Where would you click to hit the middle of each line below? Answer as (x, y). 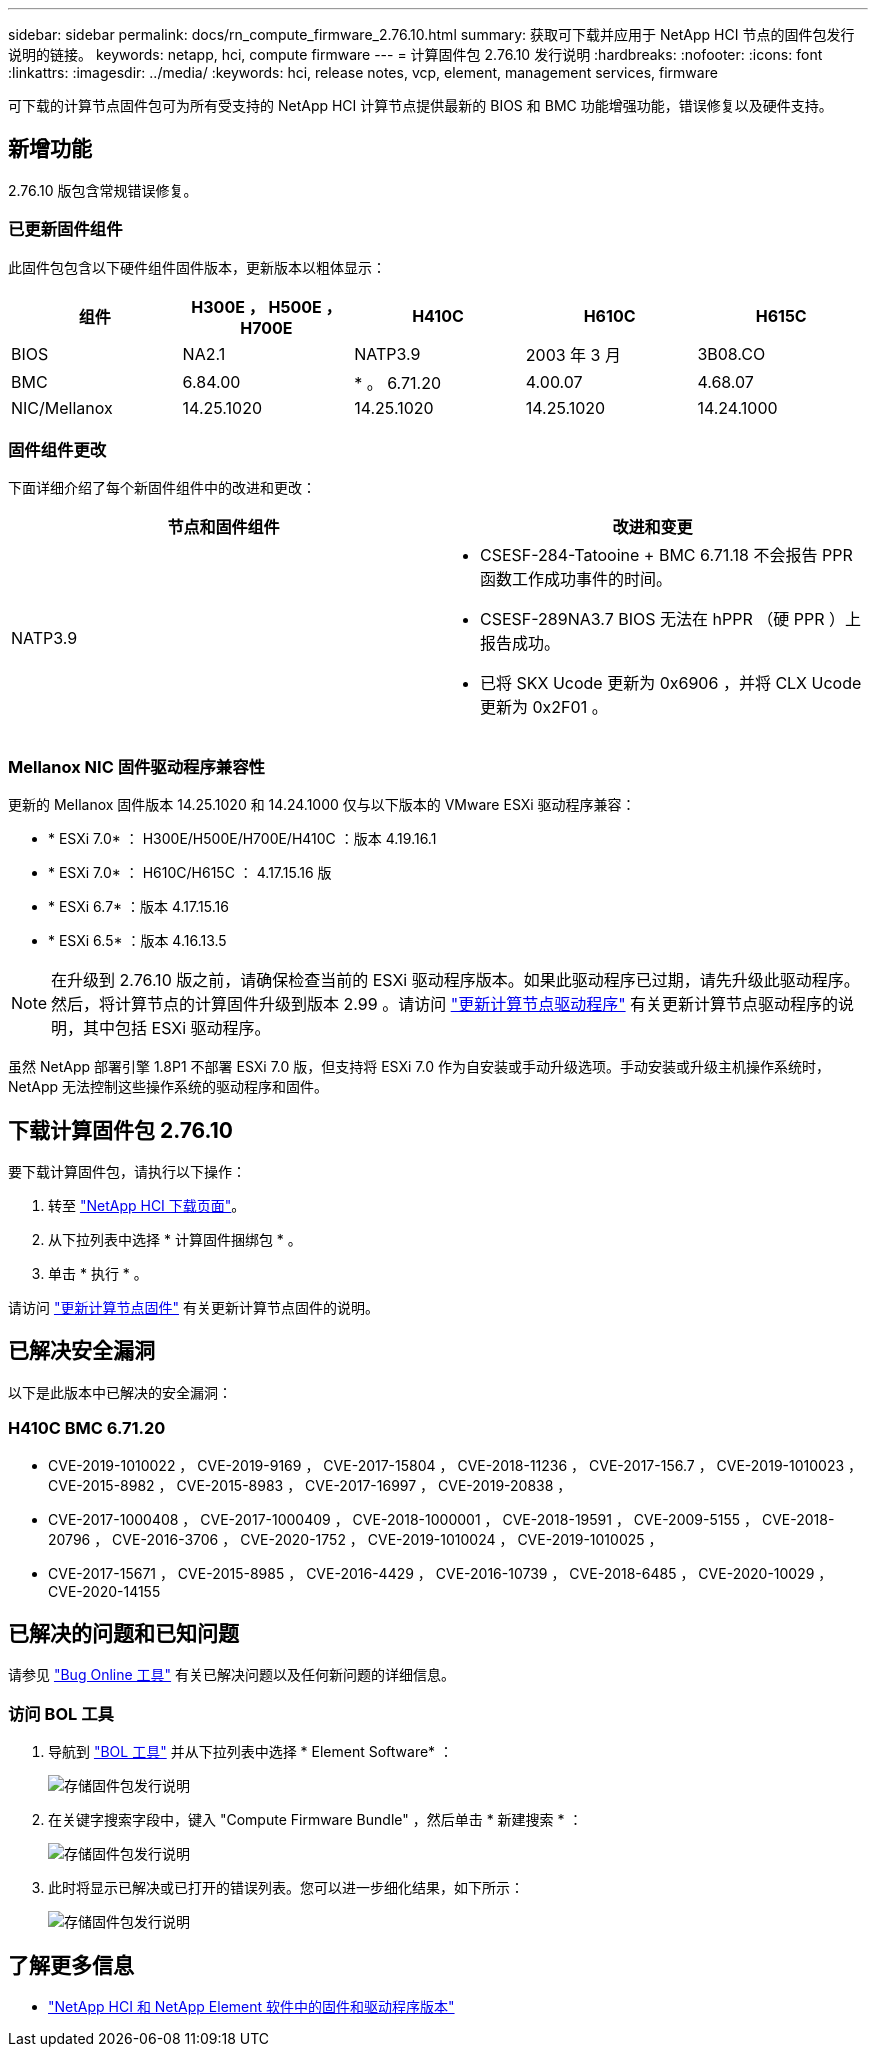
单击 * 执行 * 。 (98, 1273)
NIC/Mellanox (62, 407)
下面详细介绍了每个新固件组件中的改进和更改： (162, 488)
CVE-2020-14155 (104, 1591)
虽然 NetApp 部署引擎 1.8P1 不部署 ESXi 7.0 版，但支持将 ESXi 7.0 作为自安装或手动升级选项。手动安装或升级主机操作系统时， (419, 1067)
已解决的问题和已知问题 (123, 1633)
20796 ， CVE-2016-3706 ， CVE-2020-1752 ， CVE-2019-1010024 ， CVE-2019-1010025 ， (355, 1539)
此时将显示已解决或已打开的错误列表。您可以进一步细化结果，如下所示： (286, 1888)
